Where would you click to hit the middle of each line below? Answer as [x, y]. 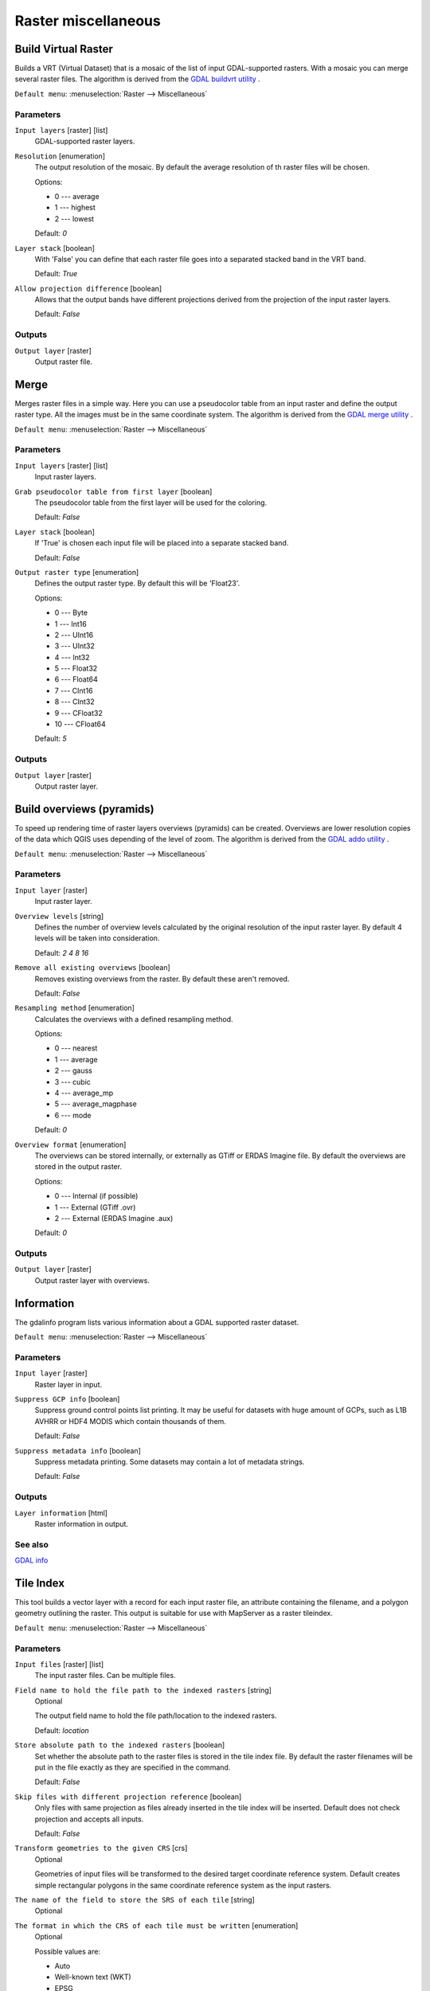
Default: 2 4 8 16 [62, 952]
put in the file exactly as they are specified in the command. [133, 1767]
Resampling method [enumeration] [75, 1008]
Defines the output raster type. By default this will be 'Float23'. [137, 583]
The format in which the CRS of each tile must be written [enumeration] [156, 1925]
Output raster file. [64, 362]
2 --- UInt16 [74, 635]
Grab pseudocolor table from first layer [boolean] [113, 491]
